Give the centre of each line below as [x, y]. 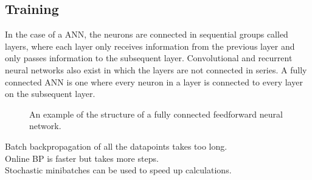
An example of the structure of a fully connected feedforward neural [156, 114]
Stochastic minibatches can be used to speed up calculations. [118, 170]
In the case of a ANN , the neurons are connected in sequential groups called [147, 34]
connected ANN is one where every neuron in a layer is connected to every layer [154, 82]
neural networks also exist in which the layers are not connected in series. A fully [156, 69]
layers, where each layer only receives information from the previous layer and [150, 46]
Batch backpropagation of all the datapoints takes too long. [116, 146]
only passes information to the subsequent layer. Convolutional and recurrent [149, 58]
